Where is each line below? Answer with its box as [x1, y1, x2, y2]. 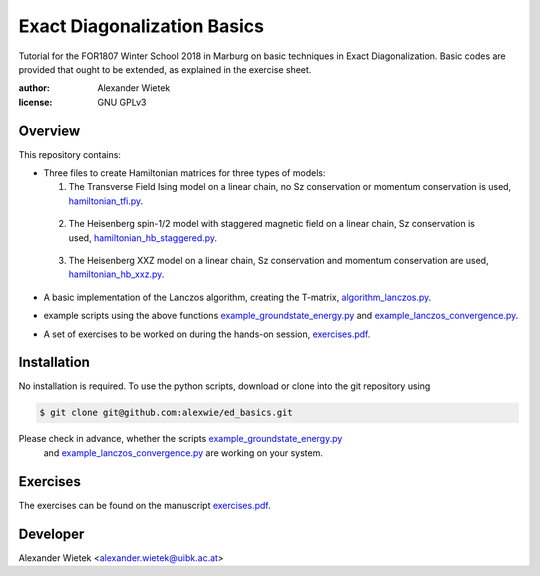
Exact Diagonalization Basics [18, 15, 265, 37]
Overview [18, 122, 81, 139]
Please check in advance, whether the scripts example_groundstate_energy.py [18, 433, 343, 445]
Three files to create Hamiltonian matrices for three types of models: [43, 167, 326, 179]
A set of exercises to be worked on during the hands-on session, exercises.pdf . [43, 328, 371, 340]
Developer [18, 525, 85, 542]
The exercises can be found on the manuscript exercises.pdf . [18, 499, 272, 511]
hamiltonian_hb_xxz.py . [68, 268, 165, 280]
